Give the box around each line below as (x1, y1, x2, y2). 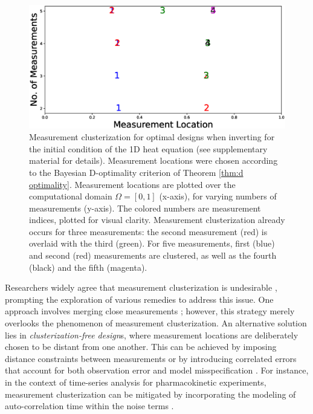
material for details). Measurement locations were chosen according (29, 154, 278, 167)
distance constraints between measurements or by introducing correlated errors (5, 352, 297, 364)
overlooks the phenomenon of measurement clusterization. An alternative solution (5, 317, 307, 329)
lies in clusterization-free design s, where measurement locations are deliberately (5, 328, 298, 341)
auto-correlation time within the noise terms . (5, 399, 174, 412)
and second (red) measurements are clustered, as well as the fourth (29, 249, 277, 262)
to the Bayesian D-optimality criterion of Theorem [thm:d (29, 166, 244, 178)
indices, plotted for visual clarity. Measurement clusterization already (29, 213, 285, 226)
